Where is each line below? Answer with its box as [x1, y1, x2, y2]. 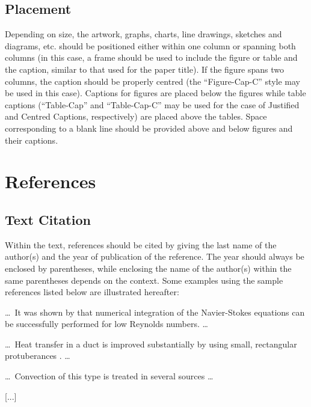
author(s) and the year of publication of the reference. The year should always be [5, 250, 304, 263]
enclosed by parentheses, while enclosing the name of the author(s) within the [5, 262, 292, 274]
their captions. [5, 133, 58, 146]
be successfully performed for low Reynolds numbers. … [5, 317, 208, 330]
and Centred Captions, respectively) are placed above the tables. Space [5, 110, 267, 123]
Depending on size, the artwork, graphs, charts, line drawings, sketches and [5, 28, 282, 40]
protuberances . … [5, 349, 70, 362]
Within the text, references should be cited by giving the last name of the [5, 238, 277, 251]
